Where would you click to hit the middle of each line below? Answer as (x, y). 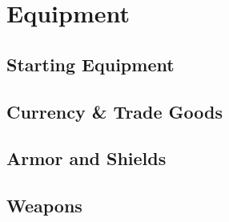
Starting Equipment (90, 64)
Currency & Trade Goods (115, 111)
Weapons (44, 206)
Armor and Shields (86, 158)
